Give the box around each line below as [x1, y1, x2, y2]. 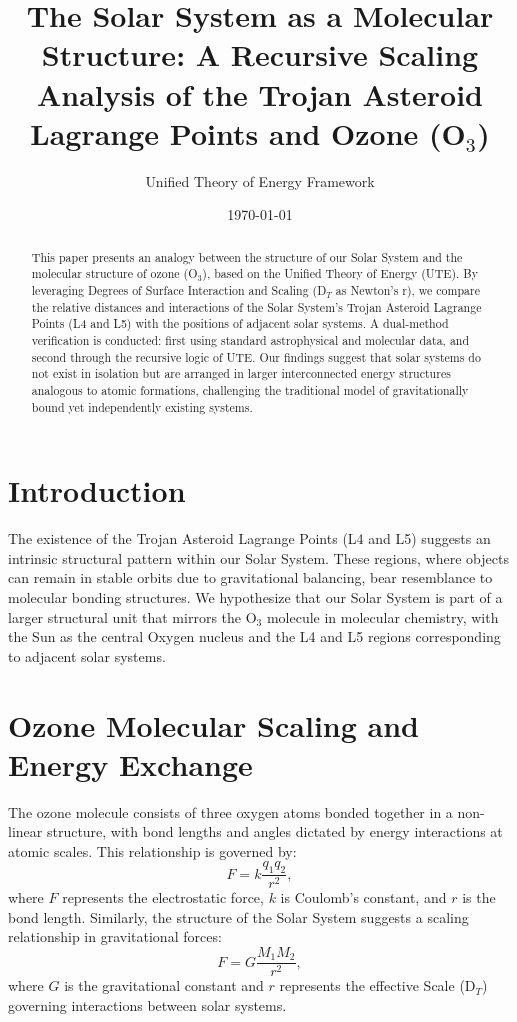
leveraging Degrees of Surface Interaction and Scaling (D [31, 281, 327, 298]
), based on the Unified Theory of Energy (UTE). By [202, 265, 479, 282]
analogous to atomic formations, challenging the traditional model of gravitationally [31, 381, 469, 398]
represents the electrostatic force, [62, 887, 264, 908]
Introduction [8, 470, 186, 511]
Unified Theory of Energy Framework [145, 170, 375, 191]
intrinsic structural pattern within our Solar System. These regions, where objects [8, 547, 509, 568]
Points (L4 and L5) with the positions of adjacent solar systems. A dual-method [31, 315, 449, 332]
